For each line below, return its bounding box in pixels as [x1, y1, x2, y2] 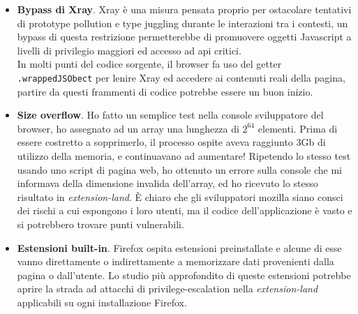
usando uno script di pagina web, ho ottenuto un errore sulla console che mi [17, 162, 342, 177]
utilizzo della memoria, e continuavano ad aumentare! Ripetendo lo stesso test [17, 149, 351, 163]
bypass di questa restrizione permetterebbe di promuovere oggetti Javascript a [17, 29, 352, 44]
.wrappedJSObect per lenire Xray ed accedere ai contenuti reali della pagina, [17, 70, 345, 84]
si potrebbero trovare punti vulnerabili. [17, 216, 184, 231]
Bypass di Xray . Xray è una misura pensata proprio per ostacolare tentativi [17, 2, 352, 16]
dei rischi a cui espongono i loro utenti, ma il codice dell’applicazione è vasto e [17, 203, 352, 218]
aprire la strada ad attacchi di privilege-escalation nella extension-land [17, 281, 318, 296]
